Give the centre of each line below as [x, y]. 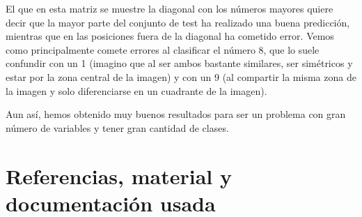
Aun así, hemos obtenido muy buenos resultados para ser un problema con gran [176, 114]
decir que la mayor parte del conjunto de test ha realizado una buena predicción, [178, 22]
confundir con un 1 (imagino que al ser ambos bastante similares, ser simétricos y [179, 63]
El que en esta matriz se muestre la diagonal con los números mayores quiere [170, 8]
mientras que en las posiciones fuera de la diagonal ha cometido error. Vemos [170, 36]
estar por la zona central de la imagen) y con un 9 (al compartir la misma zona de [181, 76]
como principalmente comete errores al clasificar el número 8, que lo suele [163, 49]
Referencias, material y [119, 175]
